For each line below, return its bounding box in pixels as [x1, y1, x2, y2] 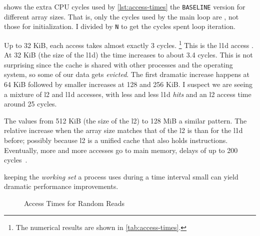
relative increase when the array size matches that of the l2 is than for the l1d [4, 125, 243, 135]
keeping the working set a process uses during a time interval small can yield [4, 171, 238, 181]
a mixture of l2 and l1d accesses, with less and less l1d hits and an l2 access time [4, 88, 251, 99]
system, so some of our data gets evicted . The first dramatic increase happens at [4, 69, 250, 79]
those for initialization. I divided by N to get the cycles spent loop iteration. [4, 21, 235, 31]
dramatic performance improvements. [4, 181, 118, 191]
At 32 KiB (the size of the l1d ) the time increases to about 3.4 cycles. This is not [4, 49, 253, 60]
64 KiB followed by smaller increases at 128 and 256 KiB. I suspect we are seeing [4, 78, 253, 89]
